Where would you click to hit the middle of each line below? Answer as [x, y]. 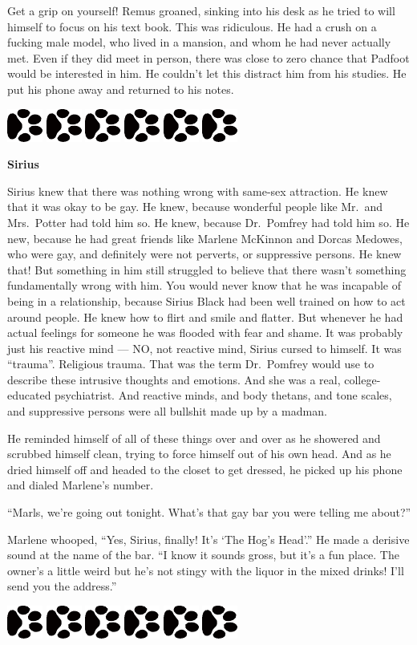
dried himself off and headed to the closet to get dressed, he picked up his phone [205, 469]
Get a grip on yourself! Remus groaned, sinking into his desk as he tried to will [201, 10]
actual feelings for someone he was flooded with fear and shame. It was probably [205, 333]
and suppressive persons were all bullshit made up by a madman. [167, 411]
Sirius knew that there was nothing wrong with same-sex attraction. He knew [198, 191]
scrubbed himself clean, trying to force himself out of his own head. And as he [199, 454]
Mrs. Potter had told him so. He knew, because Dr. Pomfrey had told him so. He [208, 222]
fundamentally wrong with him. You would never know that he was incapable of [204, 285]
